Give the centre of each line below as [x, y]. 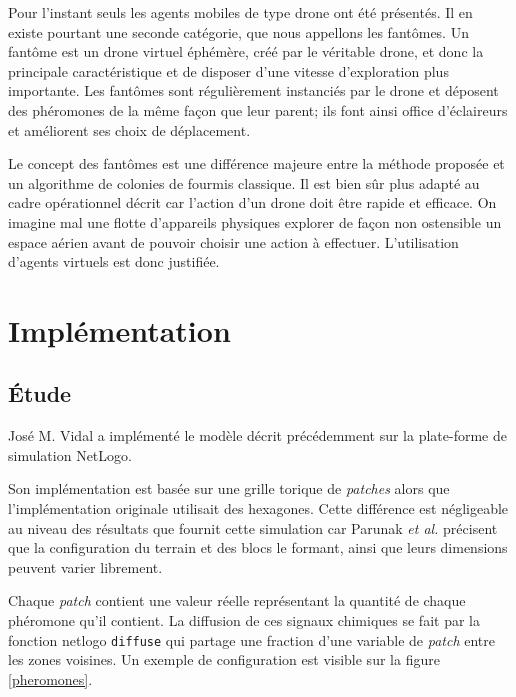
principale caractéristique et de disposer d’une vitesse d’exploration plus [228, 70]
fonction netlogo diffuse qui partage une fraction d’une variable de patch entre [251, 639]
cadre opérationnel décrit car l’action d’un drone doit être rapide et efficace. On [252, 202]
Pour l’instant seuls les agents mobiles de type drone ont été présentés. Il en [240, 12]
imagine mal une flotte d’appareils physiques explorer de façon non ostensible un [255, 221]
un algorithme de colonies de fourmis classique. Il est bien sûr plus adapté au [244, 182]
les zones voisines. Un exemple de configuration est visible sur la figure [224, 659]
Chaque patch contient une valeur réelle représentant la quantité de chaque [237, 600]
